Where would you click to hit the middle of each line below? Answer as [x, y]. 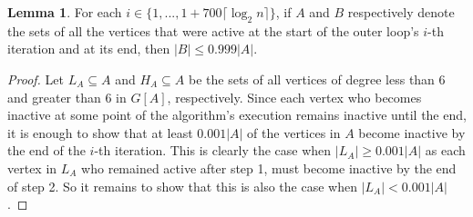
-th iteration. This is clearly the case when [213, 150]
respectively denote [401, 12]
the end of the [46, 150]
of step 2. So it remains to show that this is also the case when [182, 186]
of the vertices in [294, 132]
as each [445, 150]
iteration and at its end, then [89, 49]
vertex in [32, 168]
